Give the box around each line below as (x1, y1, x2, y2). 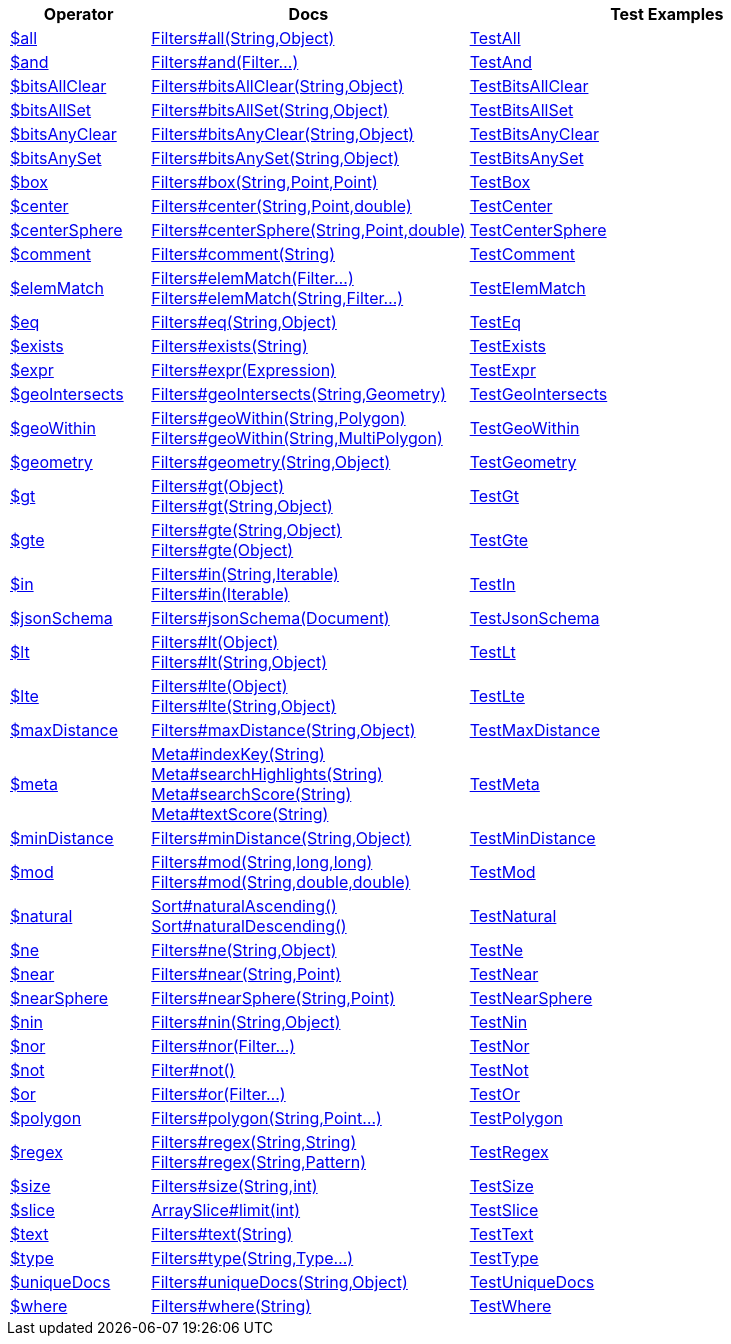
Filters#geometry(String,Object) (151, 452, 391, 472)
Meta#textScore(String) (151, 804, 329, 824)
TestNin (469, 1012, 528, 1032)
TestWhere (469, 1296, 552, 1316)
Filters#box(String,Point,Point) (151, 172, 378, 192)
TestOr (469, 1084, 520, 1104)
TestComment (469, 244, 576, 264)
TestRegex (469, 1142, 549, 1162)
